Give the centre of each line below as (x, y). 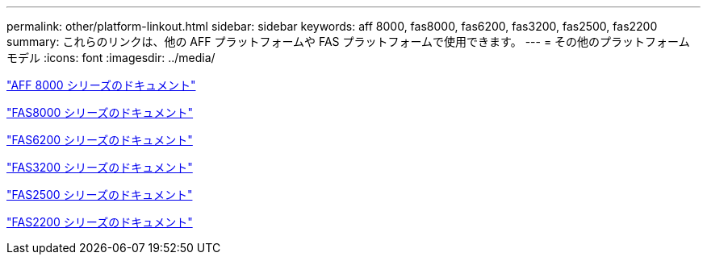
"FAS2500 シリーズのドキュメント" (100, 195)
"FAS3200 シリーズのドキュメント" (100, 167)
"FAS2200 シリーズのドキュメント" (100, 222)
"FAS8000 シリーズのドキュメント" (100, 112)
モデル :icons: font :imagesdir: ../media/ (111, 58)
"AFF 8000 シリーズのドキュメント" (101, 85)
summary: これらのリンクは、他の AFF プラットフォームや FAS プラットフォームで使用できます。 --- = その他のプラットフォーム (348, 41)
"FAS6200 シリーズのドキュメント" (100, 140)
